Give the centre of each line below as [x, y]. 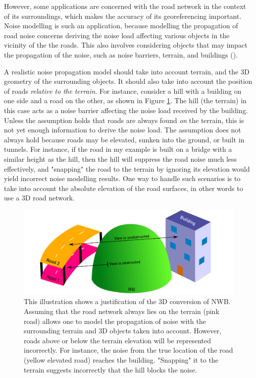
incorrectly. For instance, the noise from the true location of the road [128, 350]
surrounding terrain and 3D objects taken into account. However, [123, 331]
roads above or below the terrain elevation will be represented [117, 340]
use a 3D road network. [39, 198]
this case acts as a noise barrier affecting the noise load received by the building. [126, 110]
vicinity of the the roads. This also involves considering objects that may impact [126, 45]
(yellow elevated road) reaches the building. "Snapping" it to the [121, 360]
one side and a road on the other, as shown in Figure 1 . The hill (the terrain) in [125, 100]
